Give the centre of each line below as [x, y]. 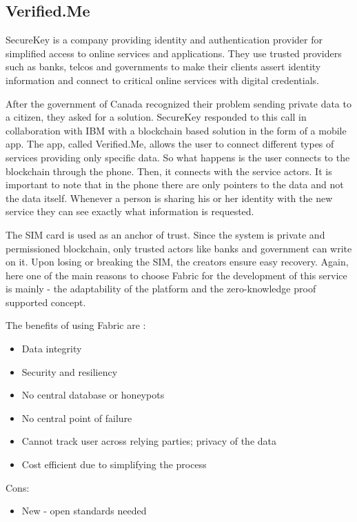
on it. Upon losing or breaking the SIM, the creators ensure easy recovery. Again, [177, 262]
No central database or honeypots [93, 395]
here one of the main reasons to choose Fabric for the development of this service [176, 275]
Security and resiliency [70, 371]
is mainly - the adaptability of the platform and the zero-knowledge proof [161, 289]
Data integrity [52, 349]
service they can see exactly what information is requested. [130, 211]
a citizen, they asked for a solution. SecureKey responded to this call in [156, 117]
